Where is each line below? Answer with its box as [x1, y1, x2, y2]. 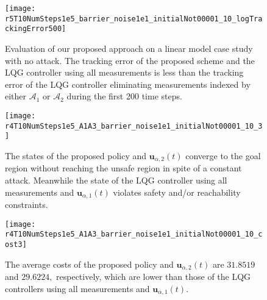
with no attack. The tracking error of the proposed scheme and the [5, 54, 255, 66]
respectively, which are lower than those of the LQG [56, 270, 251, 283]
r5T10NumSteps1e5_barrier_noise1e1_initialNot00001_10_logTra [5, 14, 263, 23]
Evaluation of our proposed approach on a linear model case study [5, 41, 253, 54]
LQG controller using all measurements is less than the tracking [5, 66, 244, 79]
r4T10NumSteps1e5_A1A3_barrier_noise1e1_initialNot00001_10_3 [5, 121, 263, 130]
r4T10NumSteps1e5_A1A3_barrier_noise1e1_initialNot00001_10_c [5, 230, 263, 239]
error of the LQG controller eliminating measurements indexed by [5, 77, 251, 90]
